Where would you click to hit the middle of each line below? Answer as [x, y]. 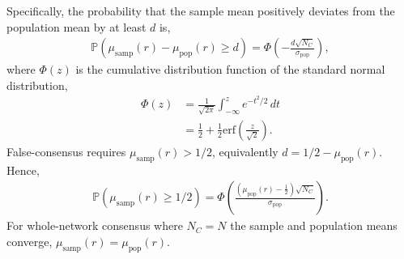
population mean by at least [77, 26]
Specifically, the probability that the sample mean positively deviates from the [201, 11]
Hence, [23, 170]
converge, [30, 241]
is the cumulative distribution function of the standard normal [230, 69]
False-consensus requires [66, 151]
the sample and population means [314, 225]
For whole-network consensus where [95, 225]
